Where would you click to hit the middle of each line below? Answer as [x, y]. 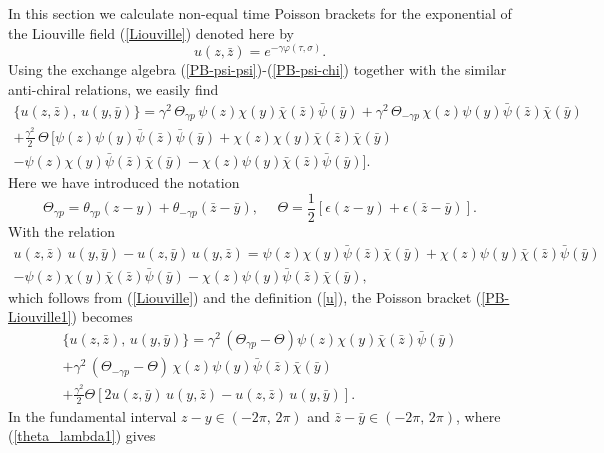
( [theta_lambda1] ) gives [82, 435]
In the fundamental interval [92, 415]
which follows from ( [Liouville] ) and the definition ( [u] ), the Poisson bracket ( [245, 296]
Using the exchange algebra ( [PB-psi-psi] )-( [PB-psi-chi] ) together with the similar [257, 69]
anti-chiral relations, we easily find [113, 88]
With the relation [62, 230]
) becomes [102, 316]
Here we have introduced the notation [124, 182]
